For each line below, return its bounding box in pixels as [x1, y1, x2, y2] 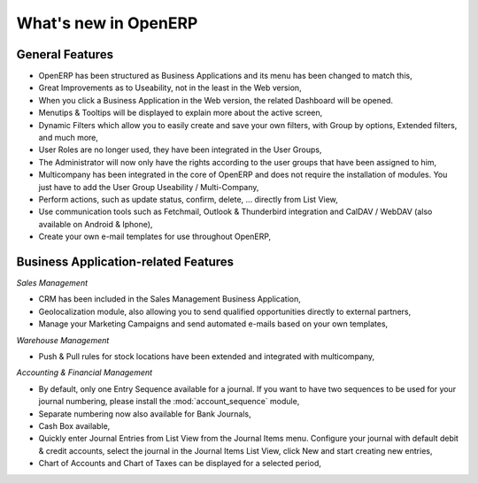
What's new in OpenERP [16, 13, 198, 33]
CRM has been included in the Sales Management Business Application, [38, 294, 301, 304]
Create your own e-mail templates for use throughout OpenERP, [38, 231, 272, 242]
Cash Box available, [38, 420, 111, 431]
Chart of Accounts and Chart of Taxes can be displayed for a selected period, [38, 458, 322, 469]
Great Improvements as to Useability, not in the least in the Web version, [38, 82, 302, 93]
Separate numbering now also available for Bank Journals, [38, 408, 251, 419]
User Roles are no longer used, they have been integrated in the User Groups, [38, 144, 322, 155]
